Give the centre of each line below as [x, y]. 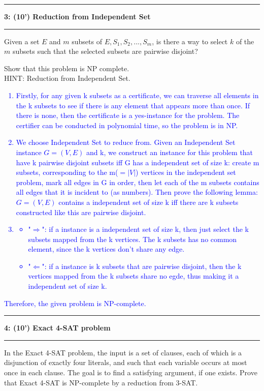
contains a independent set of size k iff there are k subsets [148, 202]
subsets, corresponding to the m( [67, 172]
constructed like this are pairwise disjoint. [81, 212]
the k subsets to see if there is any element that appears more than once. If [133, 105]
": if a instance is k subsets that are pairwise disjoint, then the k [142, 266]
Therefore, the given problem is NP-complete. [75, 303]
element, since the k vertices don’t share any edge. [106, 249]
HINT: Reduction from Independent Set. [67, 78]
